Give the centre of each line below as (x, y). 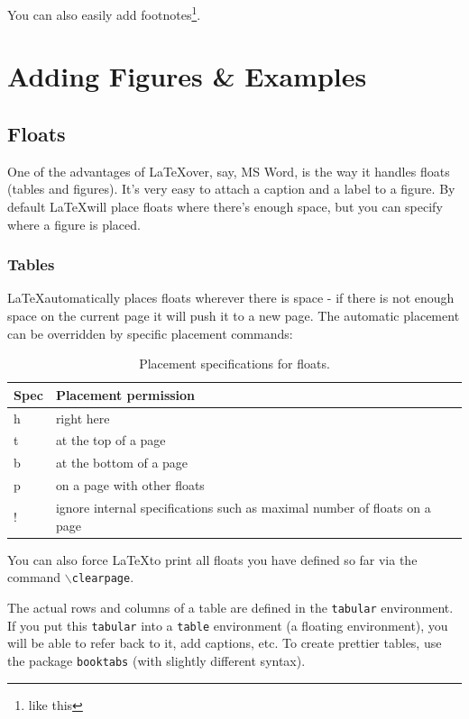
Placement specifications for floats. (234, 364)
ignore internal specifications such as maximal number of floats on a (243, 508)
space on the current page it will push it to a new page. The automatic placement (234, 316)
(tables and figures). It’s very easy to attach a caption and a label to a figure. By (231, 189)
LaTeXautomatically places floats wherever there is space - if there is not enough (231, 298)
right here (83, 418)
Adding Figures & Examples (187, 76)
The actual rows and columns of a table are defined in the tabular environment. (230, 607)
